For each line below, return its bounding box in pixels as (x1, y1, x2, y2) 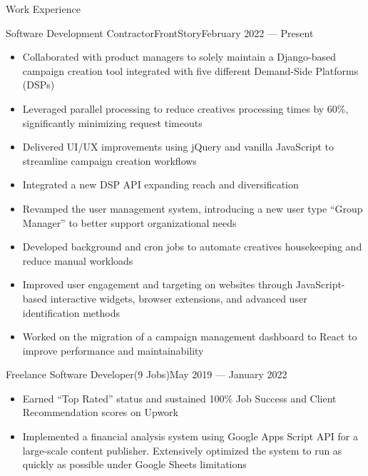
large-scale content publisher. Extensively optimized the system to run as (22, 442, 342, 457)
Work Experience (6, 1, 81, 16)
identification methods (22, 305, 121, 320)
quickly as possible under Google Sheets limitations (22, 457, 247, 472)
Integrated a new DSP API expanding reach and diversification (22, 177, 299, 192)
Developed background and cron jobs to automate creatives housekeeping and (22, 239, 362, 254)
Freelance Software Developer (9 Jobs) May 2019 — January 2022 (6, 367, 287, 382)
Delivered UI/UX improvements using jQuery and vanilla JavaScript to (22, 139, 334, 154)
